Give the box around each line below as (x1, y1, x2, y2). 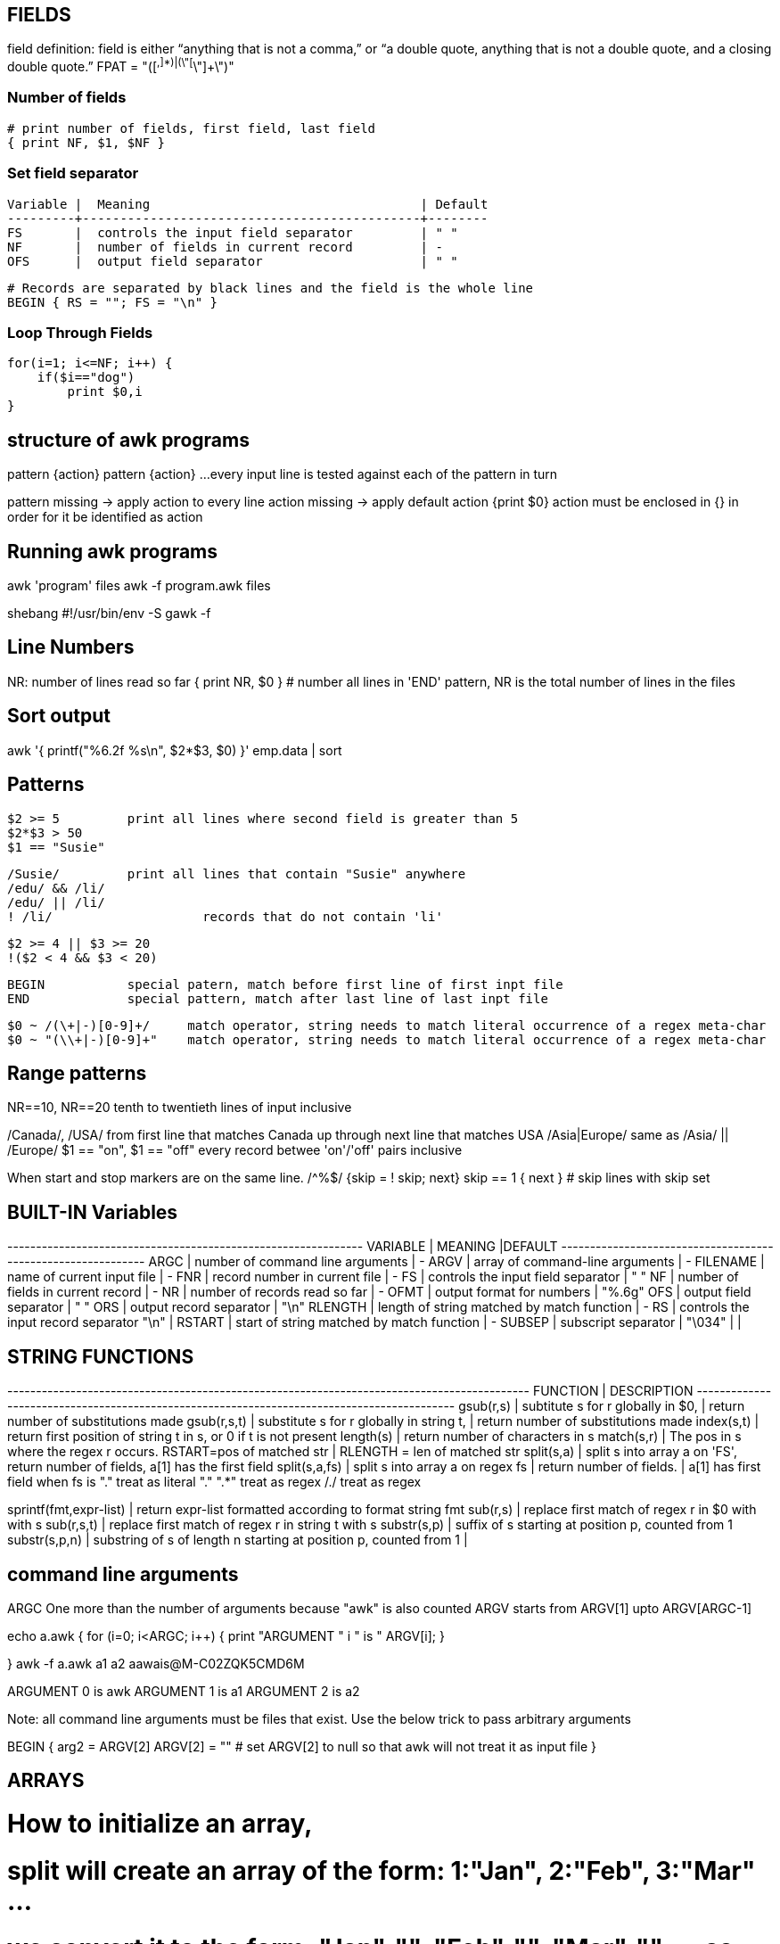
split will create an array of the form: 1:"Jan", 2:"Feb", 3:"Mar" (7, 1855, 756, 1886)
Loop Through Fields (7, 323, 153, 342)
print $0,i (67, 384, 143, 400)
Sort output (7, 704, 111, 728)
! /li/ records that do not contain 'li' (7, 909, 443, 924)
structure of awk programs (7, 428, 250, 451)
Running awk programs (7, 540, 218, 563)
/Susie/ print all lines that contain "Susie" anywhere (7, 866, 466, 881)
